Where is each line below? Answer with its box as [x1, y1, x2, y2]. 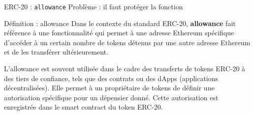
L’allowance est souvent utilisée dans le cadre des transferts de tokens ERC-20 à [4, 63, 246, 74]
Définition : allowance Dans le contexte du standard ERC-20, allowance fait [4, 18, 236, 28]
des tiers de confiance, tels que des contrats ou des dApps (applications [4, 73, 219, 83]
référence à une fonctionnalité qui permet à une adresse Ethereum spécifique [4, 28, 234, 38]
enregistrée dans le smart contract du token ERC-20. [4, 102, 163, 112]
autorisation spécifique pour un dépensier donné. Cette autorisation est [4, 92, 219, 102]
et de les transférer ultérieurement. [4, 47, 108, 57]
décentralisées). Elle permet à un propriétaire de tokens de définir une [4, 83, 215, 93]
